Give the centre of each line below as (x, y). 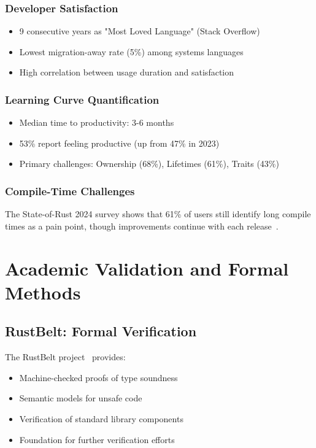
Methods (43, 292)
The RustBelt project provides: (65, 357)
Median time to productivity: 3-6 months (97, 122)
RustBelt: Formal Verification (101, 331)
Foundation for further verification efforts (97, 439)
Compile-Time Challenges (70, 191)
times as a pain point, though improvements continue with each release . (142, 226)
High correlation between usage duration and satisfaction (126, 72)
